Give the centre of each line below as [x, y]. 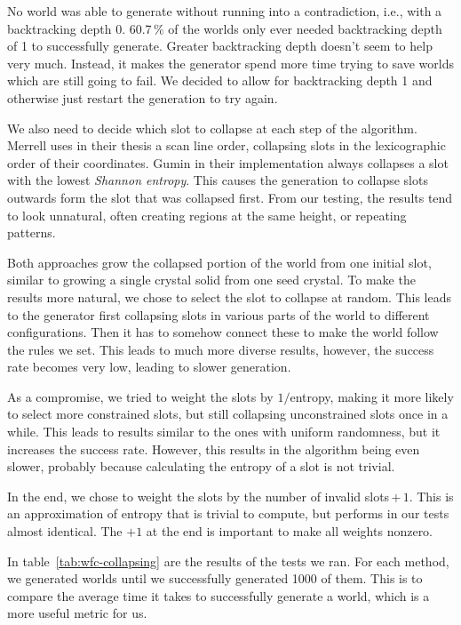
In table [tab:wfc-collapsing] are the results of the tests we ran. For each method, [228, 561]
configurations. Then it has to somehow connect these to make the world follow [223, 332]
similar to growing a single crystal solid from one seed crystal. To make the [211, 280]
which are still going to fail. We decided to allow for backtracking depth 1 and [220, 80]
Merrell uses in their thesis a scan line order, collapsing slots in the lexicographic [227, 145]
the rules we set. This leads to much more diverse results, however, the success [221, 349]
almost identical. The [65, 531]
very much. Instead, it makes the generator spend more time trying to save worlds [231, 63]
